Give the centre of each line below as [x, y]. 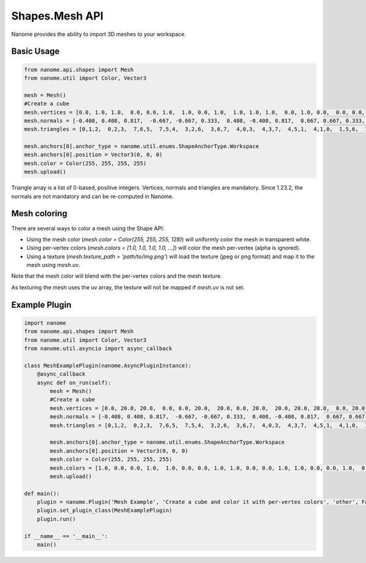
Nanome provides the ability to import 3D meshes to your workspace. [99, 34]
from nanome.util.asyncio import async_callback [98, 349]
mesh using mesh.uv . [53, 265]
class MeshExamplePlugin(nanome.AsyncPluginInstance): [108, 365]
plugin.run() [56, 519]
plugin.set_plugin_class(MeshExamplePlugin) [105, 511]
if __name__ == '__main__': [66, 536]
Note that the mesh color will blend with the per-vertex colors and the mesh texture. [117, 276]
